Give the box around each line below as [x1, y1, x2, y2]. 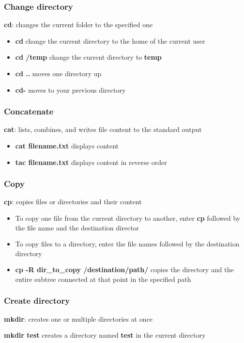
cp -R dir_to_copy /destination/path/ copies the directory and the [15, 264, 234, 275]
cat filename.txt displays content [15, 141, 119, 150]
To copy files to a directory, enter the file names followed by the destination [15, 239, 240, 249]
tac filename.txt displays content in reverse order [15, 157, 167, 167]
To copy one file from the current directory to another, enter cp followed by [15, 213, 241, 223]
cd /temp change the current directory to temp [15, 52, 162, 62]
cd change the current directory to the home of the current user [15, 35, 205, 46]
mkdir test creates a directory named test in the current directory [4, 330, 206, 340]
